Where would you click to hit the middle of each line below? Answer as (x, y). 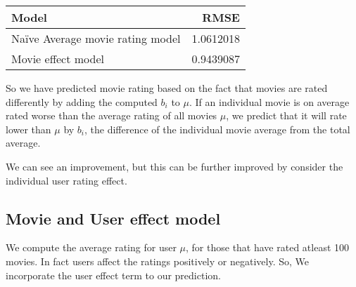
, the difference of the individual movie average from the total (217, 129)
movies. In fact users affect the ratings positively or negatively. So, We (157, 261)
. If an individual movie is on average (269, 101)
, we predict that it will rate (286, 115)
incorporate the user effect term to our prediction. (113, 275)
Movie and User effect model (113, 218)
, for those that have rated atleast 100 (268, 247)
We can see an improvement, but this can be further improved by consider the (174, 166)
